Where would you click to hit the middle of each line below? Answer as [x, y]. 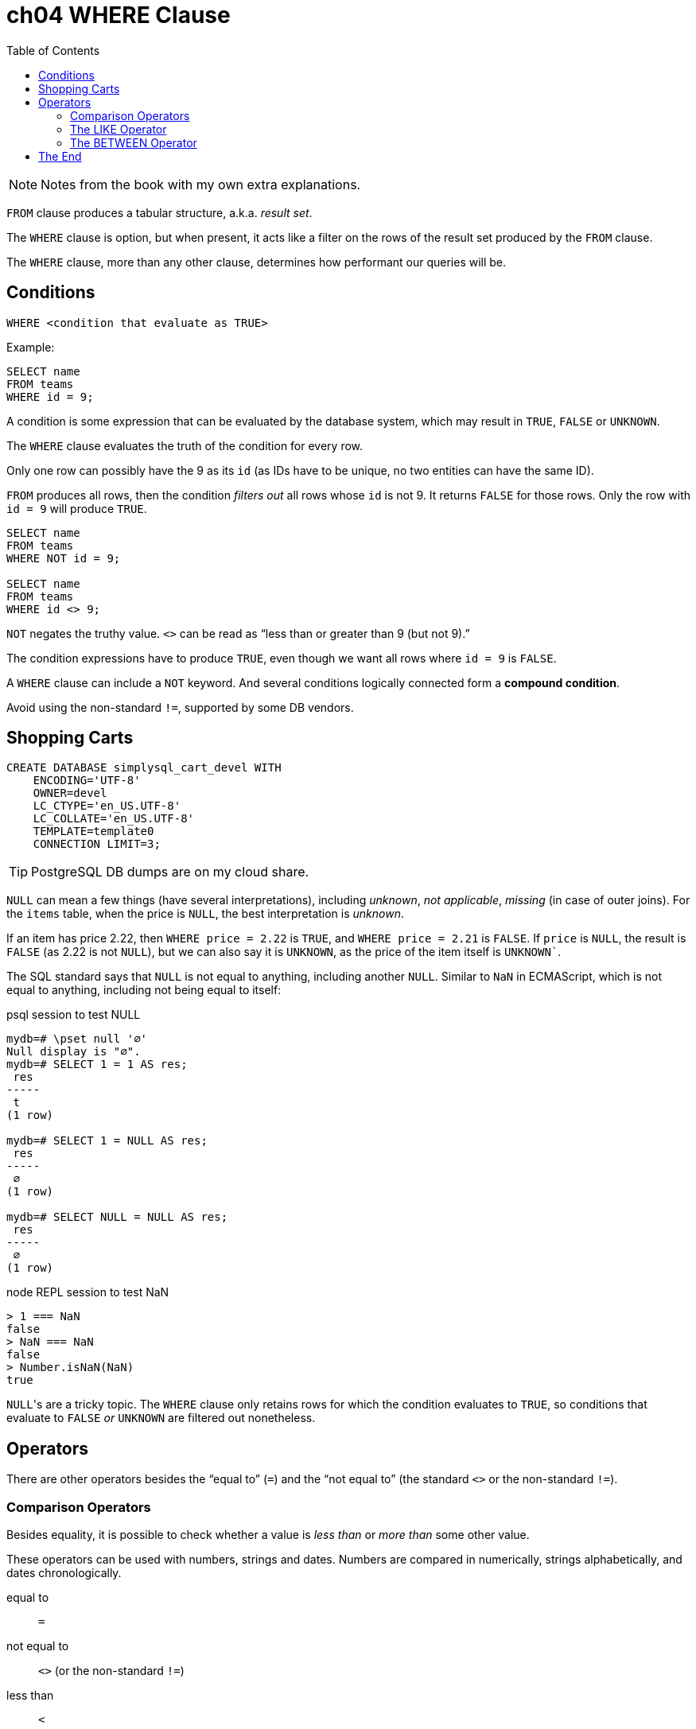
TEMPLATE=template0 [93, 831]
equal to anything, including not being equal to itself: [144, 990]
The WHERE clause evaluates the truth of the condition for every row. [185, 445]
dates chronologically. [64, 1573]
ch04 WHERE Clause [119, 15]
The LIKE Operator [119, 129]
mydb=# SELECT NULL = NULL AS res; [117, 1217]
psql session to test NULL [74, 1015]
